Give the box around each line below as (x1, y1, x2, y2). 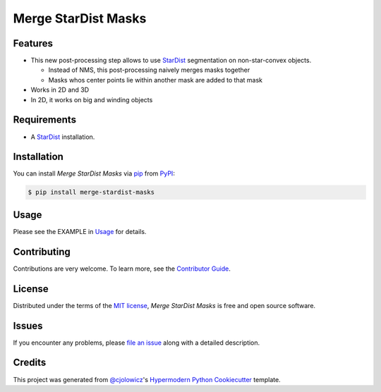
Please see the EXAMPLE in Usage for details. (13, 227, 147, 235)
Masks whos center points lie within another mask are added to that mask (48, 75, 262, 84)
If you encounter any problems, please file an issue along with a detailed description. (13, 338, 260, 347)
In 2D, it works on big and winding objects (30, 95, 153, 104)
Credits (13, 357, 47, 369)
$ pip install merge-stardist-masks (28, 188, 155, 197)
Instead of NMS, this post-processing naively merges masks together (48, 66, 250, 74)
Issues (13, 319, 43, 331)
